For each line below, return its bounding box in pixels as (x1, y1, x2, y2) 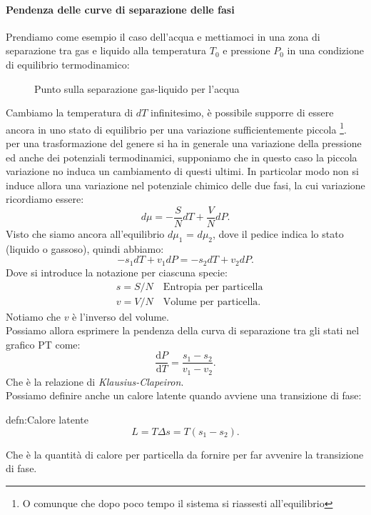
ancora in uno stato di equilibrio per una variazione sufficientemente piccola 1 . (6, 119, 347, 136)
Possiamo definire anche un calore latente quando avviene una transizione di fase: (6, 388, 362, 403)
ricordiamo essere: (6, 191, 84, 206)
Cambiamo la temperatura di (6, 105, 133, 120)
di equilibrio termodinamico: (6, 56, 130, 71)
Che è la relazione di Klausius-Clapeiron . (6, 374, 184, 389)
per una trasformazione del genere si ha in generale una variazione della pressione (6, 136, 362, 151)
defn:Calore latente (6, 412, 88, 427)
